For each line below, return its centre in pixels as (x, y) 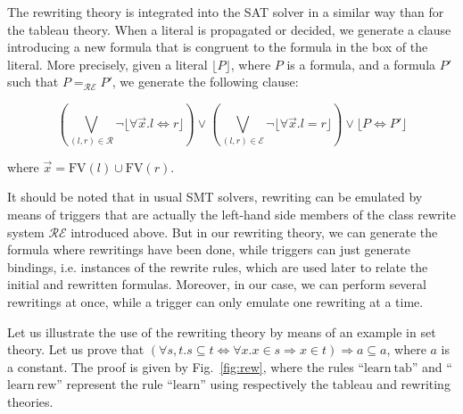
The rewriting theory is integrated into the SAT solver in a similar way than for (226, 12)
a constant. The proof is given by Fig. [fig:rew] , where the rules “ (186, 366)
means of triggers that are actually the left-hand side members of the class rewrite (232, 214)
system (26, 232)
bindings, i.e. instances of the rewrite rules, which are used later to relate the (218, 266)
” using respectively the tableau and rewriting (325, 384)
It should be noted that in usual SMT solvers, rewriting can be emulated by (215, 197)
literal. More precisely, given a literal (107, 64)
